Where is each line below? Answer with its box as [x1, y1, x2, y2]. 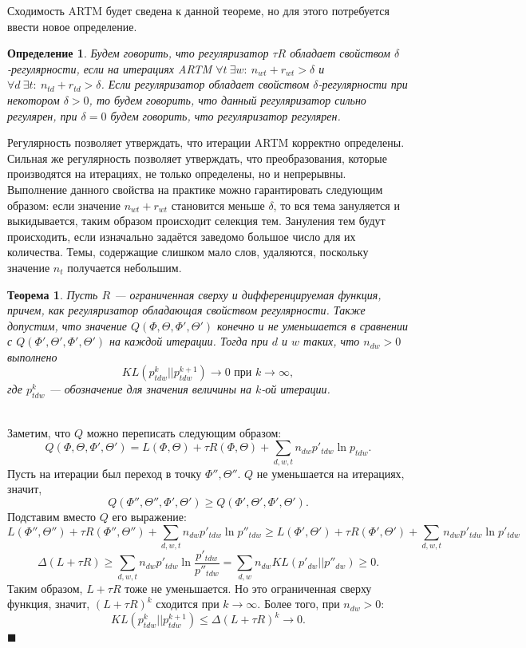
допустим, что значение [7, 317, 127, 334]
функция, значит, [7, 595, 90, 612]
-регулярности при [318, 76, 408, 93]
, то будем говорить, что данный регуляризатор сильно [89, 91, 366, 108]
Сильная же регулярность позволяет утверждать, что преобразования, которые [7, 149, 387, 166]
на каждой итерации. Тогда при [109, 333, 268, 350]
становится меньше [171, 196, 265, 213]
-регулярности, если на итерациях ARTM [7, 60, 212, 77]
